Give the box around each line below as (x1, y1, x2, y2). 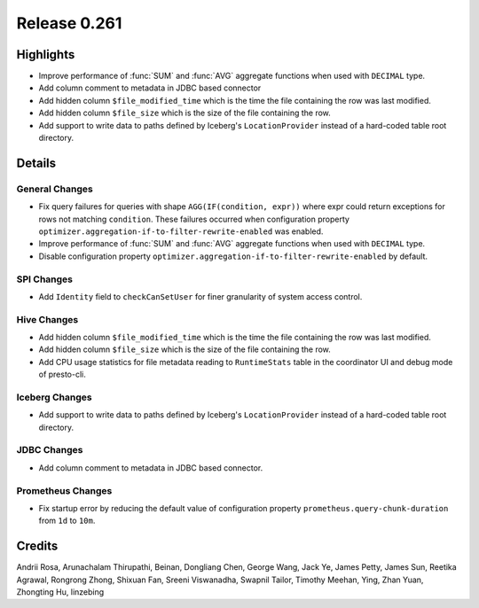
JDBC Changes (16, 444, 83, 456)
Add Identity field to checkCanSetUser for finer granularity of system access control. (38, 291, 363, 301)
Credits (16, 539, 59, 554)
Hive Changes (16, 313, 79, 325)
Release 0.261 (16, 13, 122, 33)
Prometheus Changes (16, 484, 113, 496)
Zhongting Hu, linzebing (16, 587, 105, 597)
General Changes (16, 183, 93, 195)
